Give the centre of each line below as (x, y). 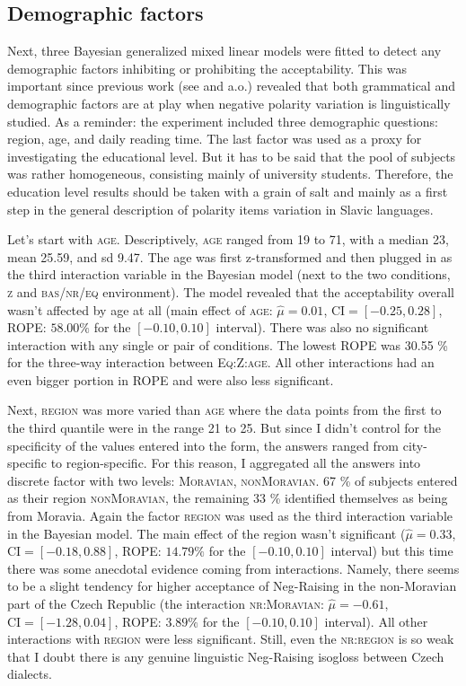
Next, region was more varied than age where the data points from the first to (224, 410)
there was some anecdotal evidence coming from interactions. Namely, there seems (233, 568)
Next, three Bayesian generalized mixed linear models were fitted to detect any (224, 51)
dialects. (30, 674)
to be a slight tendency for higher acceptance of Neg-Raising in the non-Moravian (232, 586)
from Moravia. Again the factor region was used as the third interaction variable (230, 516)
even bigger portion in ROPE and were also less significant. (171, 379)
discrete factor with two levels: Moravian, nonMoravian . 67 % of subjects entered (233, 480)
